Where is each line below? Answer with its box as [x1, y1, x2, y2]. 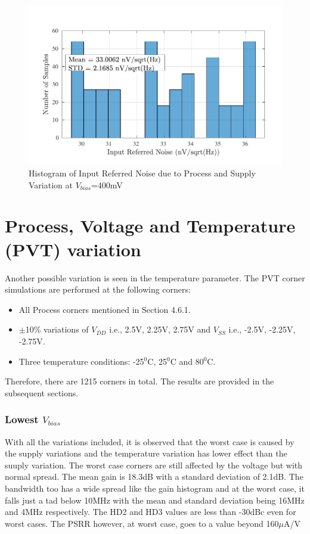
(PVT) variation [5, 237, 141, 261]
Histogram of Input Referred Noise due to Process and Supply [29, 167, 256, 179]
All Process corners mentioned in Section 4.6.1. [18, 303, 191, 315]
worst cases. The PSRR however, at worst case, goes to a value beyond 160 [5, 517, 279, 529]
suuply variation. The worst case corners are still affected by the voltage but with [5, 458, 303, 471]
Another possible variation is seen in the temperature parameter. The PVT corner [5, 271, 305, 284]
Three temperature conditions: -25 [18, 355, 144, 367]
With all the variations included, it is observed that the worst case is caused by [5, 435, 294, 448]
